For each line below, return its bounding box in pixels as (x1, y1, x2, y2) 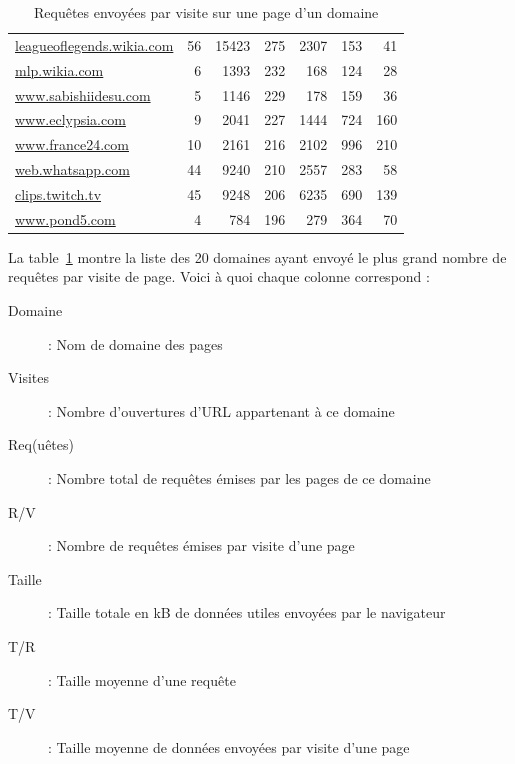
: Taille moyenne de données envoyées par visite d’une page (48, 736, 410, 757)
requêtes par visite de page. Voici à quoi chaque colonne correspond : (8, 266, 430, 287)
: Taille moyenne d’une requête (48, 669, 236, 690)
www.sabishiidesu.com (15, 84, 151, 105)
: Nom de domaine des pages (48, 333, 223, 354)
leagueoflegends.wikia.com (15, 34, 174, 55)
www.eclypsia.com (15, 109, 126, 130)
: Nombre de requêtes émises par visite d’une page (48, 535, 355, 556)
